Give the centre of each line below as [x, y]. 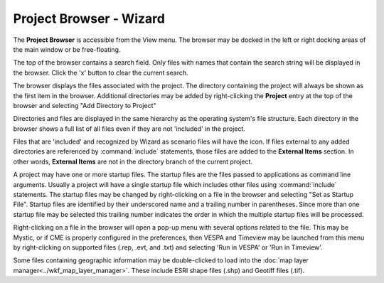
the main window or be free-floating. [67, 49]
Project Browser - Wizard [89, 18]
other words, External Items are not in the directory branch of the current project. [133, 161]
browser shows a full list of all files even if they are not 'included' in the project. [129, 129]
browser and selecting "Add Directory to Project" [85, 105]
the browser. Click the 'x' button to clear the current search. [101, 73]
